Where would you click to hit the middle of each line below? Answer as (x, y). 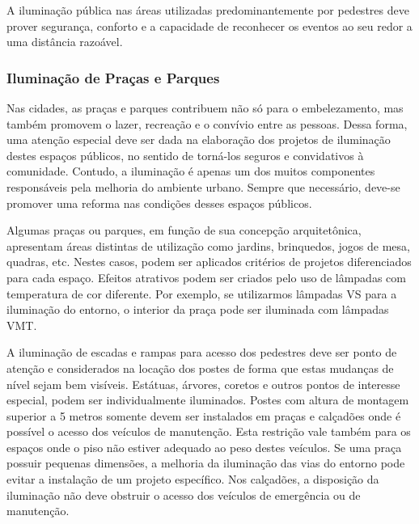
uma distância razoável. (65, 42)
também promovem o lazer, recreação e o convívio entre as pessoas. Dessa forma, (207, 123)
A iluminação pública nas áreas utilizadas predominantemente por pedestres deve (208, 10)
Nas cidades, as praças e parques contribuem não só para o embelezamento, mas (205, 108)
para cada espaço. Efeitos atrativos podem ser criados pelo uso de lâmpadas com (206, 277)
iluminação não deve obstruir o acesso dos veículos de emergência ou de (184, 494)
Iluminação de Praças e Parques (113, 77)
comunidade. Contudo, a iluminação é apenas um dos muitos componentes (191, 171)
